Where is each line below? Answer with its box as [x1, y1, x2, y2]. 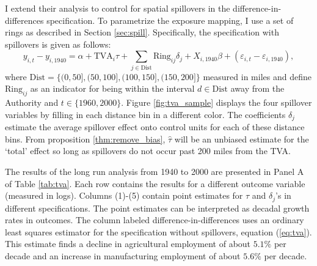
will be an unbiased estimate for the [174, 132, 309, 145]
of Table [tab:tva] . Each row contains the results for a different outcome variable [5, 177, 305, 190]
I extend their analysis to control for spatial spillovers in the [5, 2, 230, 14]
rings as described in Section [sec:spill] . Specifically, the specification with [5, 26, 279, 39]
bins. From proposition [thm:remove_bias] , [5, 132, 166, 145]
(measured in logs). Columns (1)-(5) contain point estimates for [5, 189, 243, 202]
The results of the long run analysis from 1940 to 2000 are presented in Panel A [5, 164, 304, 177]
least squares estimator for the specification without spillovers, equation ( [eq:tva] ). [5, 225, 312, 238]
